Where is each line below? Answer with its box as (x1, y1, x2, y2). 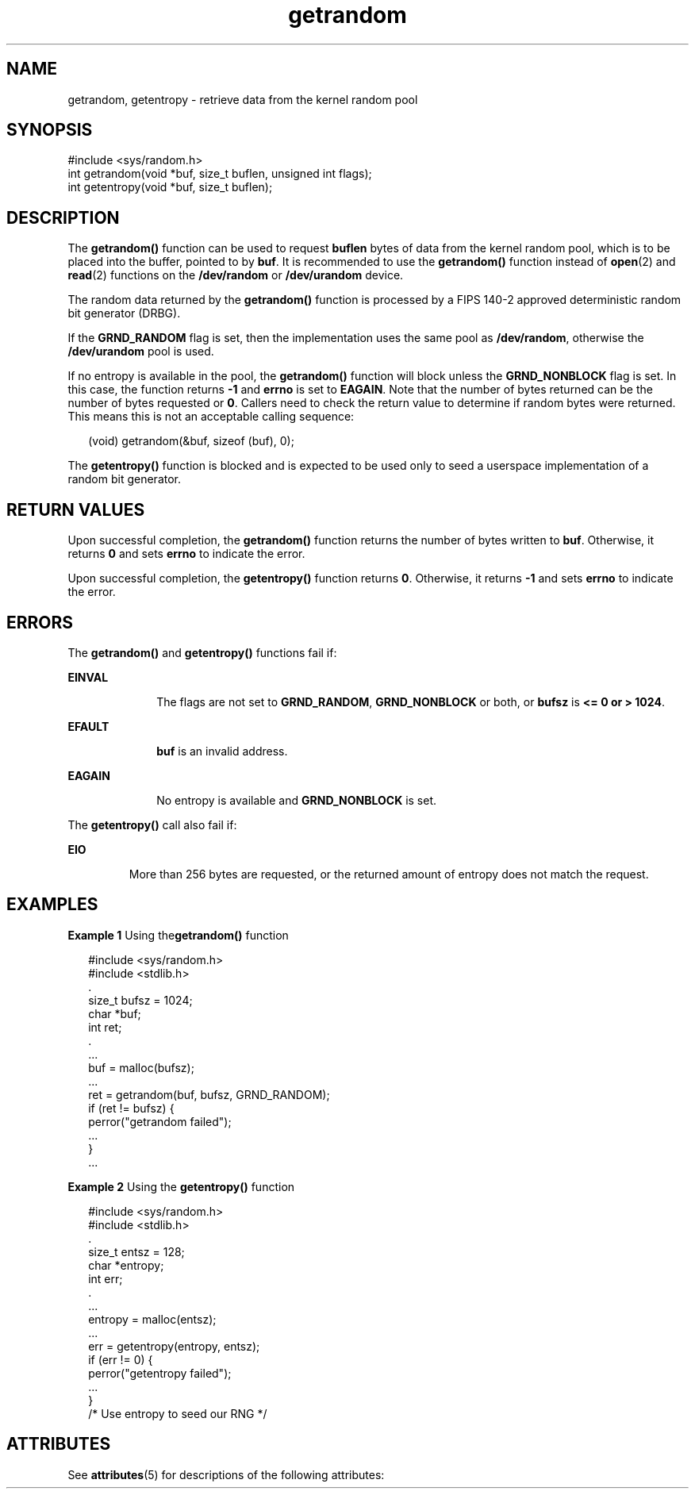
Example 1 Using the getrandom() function (67, 928, 289, 942)
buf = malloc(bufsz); (88, 1060, 194, 1074)
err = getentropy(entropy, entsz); (88, 1339, 260, 1353)
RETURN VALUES (6, 499, 145, 520)
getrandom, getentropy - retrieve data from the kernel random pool (67, 92, 418, 106)
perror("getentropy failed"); (88, 1366, 232, 1380)
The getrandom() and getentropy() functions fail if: (67, 645, 337, 659)
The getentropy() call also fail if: (67, 817, 237, 832)
